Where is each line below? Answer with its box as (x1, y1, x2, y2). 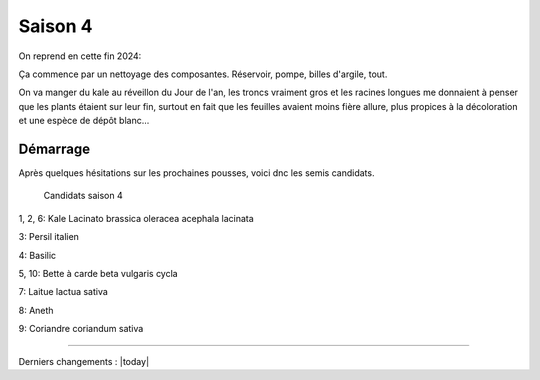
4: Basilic (18, 249, 57, 261)
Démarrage (18, 140, 90, 157)
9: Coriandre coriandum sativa (18, 323, 144, 335)
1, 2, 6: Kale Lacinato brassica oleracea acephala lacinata (18, 212, 254, 224)
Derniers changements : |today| (18, 355, 150, 367)
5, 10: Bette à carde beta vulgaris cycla (18, 267, 179, 279)
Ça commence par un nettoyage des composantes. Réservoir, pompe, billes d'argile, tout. (18, 68, 388, 80)
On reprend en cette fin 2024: (18, 50, 142, 62)
